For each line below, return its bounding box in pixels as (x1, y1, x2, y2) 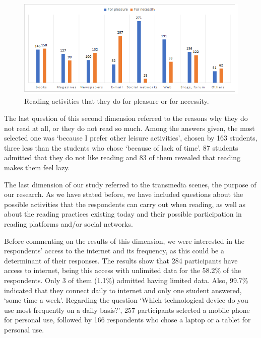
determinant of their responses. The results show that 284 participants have (4, 255, 238, 265)
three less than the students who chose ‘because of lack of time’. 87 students (4, 142, 238, 153)
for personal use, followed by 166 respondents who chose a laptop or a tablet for (4, 314, 251, 325)
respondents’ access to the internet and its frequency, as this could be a (4, 245, 224, 256)
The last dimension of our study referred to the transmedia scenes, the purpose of (4, 179, 256, 189)
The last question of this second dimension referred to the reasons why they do (4, 113, 248, 123)
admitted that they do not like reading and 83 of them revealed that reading (4, 152, 241, 163)
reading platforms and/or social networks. (4, 218, 133, 229)
